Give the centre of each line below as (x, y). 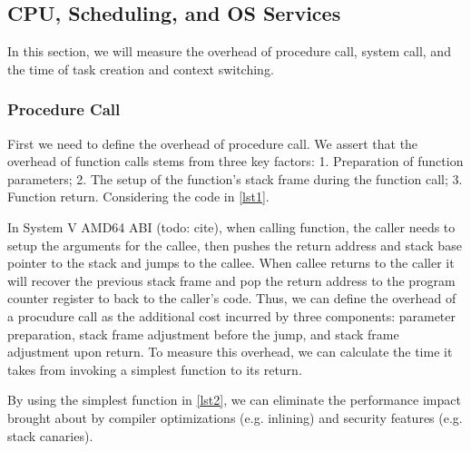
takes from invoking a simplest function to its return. (155, 369)
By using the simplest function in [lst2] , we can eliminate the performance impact (234, 400)
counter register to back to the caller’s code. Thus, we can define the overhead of (232, 298)
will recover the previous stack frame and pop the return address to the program (231, 280)
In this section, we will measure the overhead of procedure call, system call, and (229, 51)
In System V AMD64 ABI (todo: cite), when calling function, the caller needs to (231, 226)
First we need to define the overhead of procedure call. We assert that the (213, 143)
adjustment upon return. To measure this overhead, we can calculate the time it (230, 352)
